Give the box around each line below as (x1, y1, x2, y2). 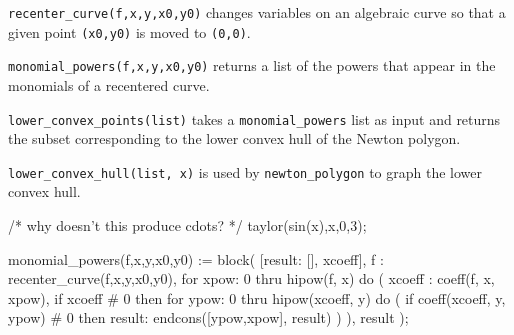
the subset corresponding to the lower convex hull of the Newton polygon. (8, 128, 461, 149)
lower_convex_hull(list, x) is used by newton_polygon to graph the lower (8, 161, 483, 182)
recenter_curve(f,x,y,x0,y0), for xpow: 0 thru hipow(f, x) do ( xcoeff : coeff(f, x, (8, 268, 495, 289)
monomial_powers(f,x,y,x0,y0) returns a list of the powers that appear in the (8, 55, 496, 76)
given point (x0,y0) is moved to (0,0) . (8, 21, 251, 42)
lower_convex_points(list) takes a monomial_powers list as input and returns (8, 108, 501, 129)
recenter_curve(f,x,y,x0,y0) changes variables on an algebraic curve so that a (8, 2, 506, 22)
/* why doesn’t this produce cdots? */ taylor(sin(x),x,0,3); (8, 215, 367, 236)
